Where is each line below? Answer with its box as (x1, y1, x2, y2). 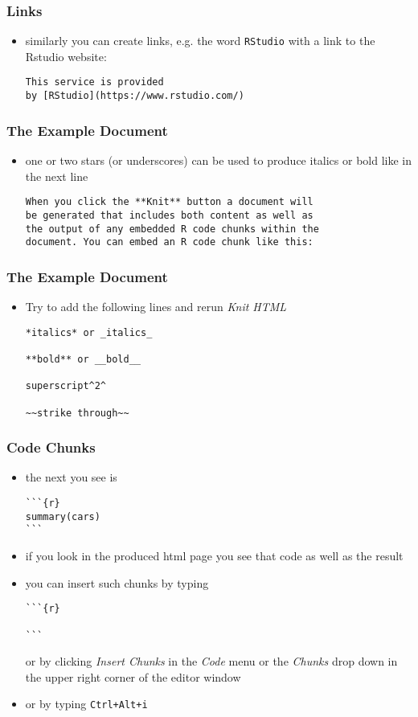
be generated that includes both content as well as (25, 209, 313, 221)
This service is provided (25, 76, 164, 88)
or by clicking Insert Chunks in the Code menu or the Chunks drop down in (25, 653, 398, 670)
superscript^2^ (25, 380, 107, 392)
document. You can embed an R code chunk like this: (25, 236, 313, 248)
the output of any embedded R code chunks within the (25, 223, 319, 235)
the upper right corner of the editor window (25, 668, 241, 685)
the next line (25, 167, 88, 184)
